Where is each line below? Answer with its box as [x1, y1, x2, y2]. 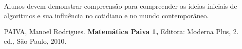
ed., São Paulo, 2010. [4, 36, 67, 46]
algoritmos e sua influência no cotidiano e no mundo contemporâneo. [4, 10, 209, 20]
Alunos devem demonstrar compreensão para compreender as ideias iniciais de [4, 1, 237, 11]
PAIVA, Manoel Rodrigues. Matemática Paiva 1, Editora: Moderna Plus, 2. [4, 26, 239, 37]
